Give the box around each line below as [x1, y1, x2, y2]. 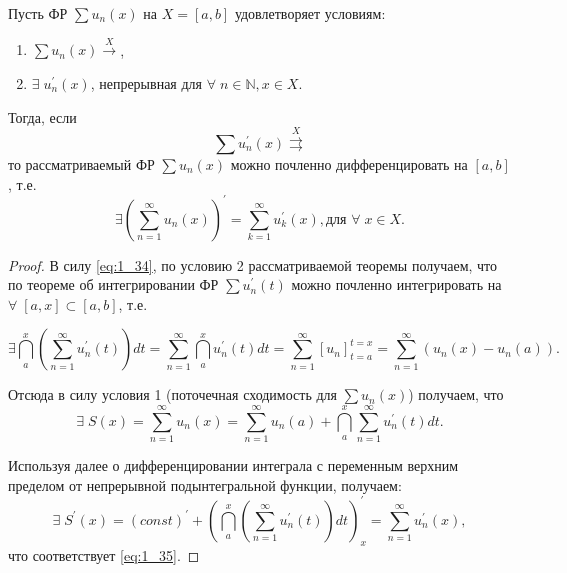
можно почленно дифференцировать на [230, 153, 468, 174]
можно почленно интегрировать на [291, 274, 502, 295]
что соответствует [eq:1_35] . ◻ [8, 544, 200, 565]
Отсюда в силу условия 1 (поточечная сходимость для [8, 384, 337, 405]
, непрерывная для [90, 72, 202, 93]
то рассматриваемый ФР [8, 153, 155, 174]
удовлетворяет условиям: [234, 3, 386, 23]
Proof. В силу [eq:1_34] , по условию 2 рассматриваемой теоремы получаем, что [8, 254, 498, 275]
